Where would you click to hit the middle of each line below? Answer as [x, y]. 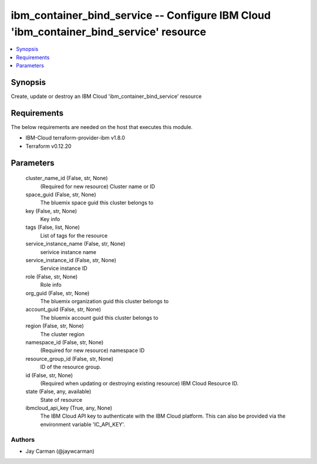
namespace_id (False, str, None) [65, 342]
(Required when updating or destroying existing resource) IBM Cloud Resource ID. [139, 383]
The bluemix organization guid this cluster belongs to [104, 301]
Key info [50, 219]
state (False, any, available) [58, 392]
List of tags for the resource [74, 235]
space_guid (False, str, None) [61, 194]
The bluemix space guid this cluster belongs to [97, 203]
